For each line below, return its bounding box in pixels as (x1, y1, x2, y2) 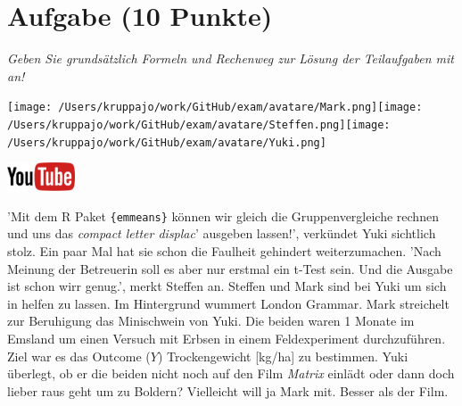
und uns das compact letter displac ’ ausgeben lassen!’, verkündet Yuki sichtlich (7, 224, 436, 243)
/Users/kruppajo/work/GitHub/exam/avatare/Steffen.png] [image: (7, 118, 391, 131)
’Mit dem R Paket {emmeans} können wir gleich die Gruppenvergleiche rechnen (7, 206, 439, 225)
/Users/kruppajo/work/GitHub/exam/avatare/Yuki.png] (7, 136, 326, 149)
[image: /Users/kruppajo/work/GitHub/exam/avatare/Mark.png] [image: (7, 101, 423, 114)
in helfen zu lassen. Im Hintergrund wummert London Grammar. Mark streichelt (7, 294, 450, 312)
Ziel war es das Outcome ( (7, 346, 151, 365)
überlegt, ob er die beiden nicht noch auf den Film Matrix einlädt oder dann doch (7, 364, 455, 383)
